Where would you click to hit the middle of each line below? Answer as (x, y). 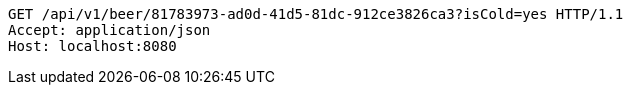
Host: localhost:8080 (92, 46)
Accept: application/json (109, 30)
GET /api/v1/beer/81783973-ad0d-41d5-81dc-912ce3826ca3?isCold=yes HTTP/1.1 (316, 14)
